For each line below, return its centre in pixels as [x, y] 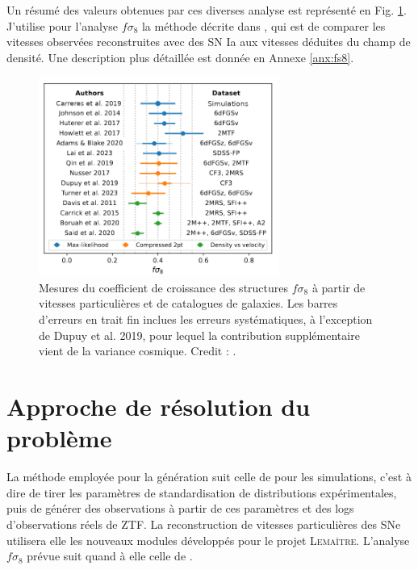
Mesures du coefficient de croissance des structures [164, 287]
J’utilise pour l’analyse [63, 25]
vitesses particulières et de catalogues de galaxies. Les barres [188, 303]
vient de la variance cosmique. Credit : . [138, 351]
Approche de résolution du [159, 406]
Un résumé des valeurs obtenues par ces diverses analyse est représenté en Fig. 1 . [207, 10]
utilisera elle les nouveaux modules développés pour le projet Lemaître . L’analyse [208, 540]
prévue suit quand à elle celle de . [110, 556]
